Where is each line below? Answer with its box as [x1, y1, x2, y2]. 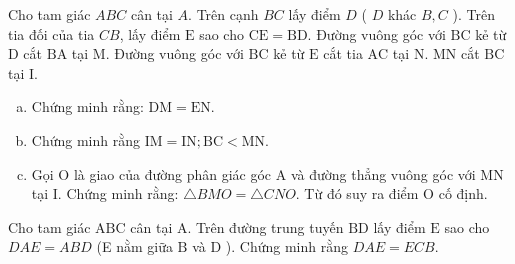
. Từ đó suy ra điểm [295, 183, 419, 204]
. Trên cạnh [188, 4, 259, 24]
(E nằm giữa [96, 236, 173, 257]
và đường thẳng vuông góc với [290, 163, 476, 184]
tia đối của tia [8, 23, 95, 44]
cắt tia [323, 43, 363, 64]
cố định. [438, 183, 488, 204]
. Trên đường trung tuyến [187, 216, 344, 237]
